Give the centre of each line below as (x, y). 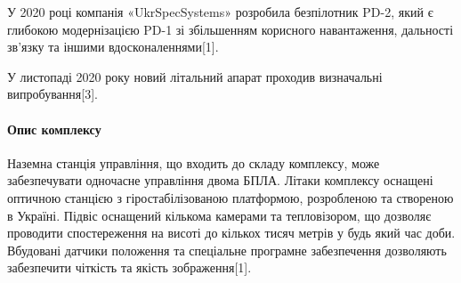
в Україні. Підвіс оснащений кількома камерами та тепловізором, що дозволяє (219, 215)
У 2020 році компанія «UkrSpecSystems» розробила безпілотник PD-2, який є (220, 12)
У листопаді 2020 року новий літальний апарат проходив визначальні (195, 76)
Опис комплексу (54, 129)
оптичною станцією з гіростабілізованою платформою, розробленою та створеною (230, 197)
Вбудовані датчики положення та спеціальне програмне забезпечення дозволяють (227, 250)
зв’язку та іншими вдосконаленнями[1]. (113, 47)
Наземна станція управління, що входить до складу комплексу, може (194, 162)
